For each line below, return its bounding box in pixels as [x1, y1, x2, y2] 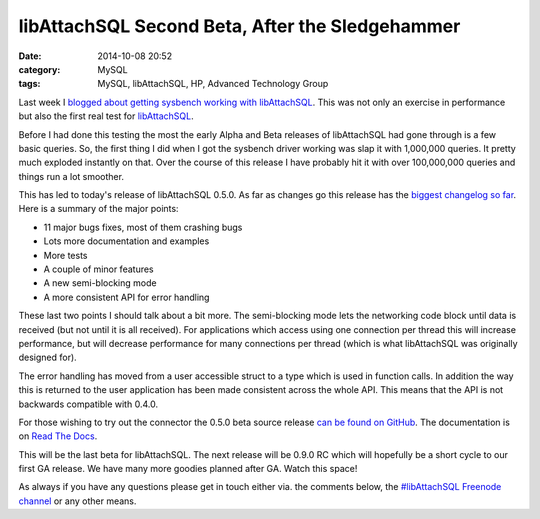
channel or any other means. [18, 495, 137, 507]
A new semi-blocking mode [43, 277, 157, 289]
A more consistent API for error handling [43, 291, 210, 303]
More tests [43, 249, 89, 261]
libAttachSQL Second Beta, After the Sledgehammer [18, 15, 461, 37]
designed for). [18, 351, 77, 364]
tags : [18, 78, 41, 90]
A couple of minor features [43, 263, 154, 275]
